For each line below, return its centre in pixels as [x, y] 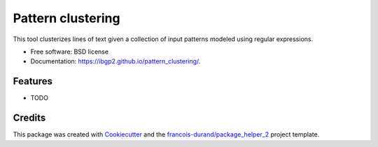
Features [33, 81]
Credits [29, 118]
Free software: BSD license [69, 52]
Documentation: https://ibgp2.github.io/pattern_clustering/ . [115, 61]
